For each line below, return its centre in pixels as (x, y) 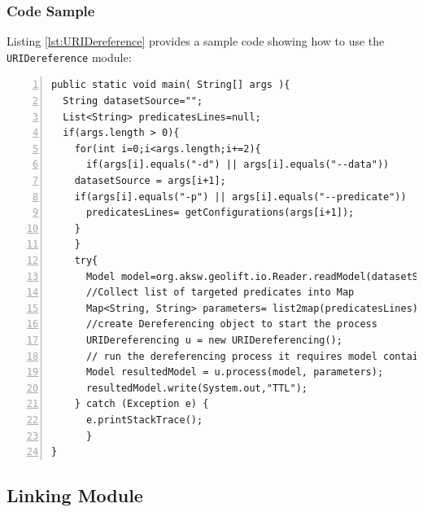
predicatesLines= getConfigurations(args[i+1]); (220, 213)
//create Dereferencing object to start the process (231, 324)
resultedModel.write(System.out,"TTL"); (196, 388)
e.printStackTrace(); (144, 420)
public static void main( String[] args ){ (171, 85)
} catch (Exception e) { (142, 404)
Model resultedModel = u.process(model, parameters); (235, 372)
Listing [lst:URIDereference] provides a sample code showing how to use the (196, 41)
